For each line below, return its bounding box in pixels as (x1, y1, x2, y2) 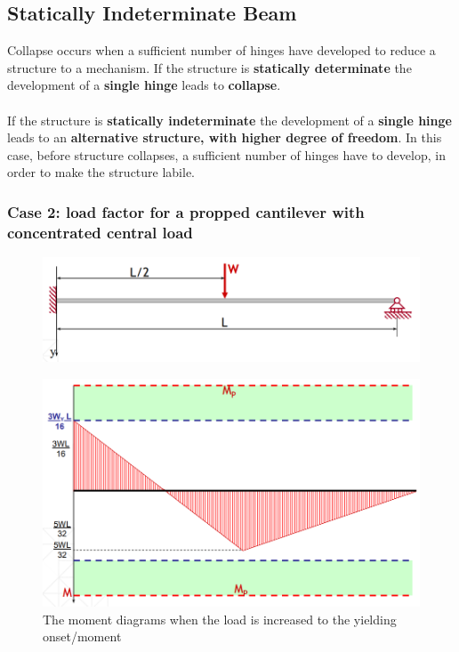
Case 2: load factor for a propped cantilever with (7, 200, 365, 222)
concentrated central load (7, 221, 193, 243)
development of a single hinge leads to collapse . (7, 76, 281, 94)
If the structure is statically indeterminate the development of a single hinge (7, 110, 452, 129)
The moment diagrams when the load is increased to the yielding (43, 609, 397, 628)
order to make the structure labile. (7, 163, 196, 181)
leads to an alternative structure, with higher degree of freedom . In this (7, 128, 442, 147)
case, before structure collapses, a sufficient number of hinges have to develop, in (7, 145, 446, 164)
